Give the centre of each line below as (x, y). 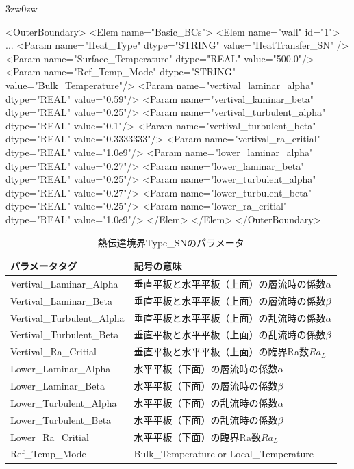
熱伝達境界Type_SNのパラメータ (171, 242)
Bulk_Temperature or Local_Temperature (224, 454)
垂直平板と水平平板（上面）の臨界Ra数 (221, 352)
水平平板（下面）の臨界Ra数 (197, 436)
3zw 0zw (22, 8)
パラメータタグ (44, 266)
